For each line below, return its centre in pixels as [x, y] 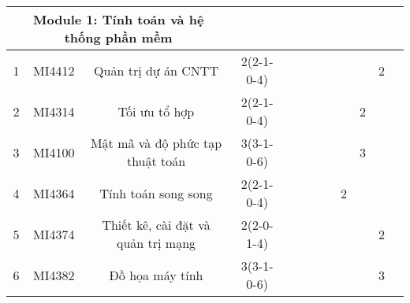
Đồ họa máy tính [156, 275]
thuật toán [156, 161]
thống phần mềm [118, 37]
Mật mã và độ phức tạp [156, 143]
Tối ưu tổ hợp [156, 111]
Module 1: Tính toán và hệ [119, 19]
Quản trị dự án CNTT [156, 70]
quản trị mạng [156, 243]
